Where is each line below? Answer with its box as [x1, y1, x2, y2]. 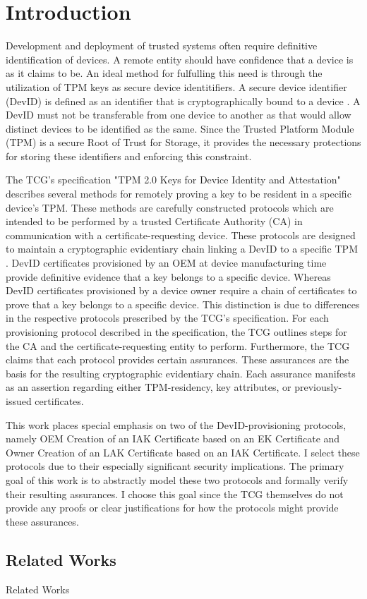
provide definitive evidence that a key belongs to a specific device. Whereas [6, 269, 331, 284]
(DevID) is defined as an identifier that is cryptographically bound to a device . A [6, 93, 361, 108]
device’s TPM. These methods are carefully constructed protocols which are [6, 200, 334, 214]
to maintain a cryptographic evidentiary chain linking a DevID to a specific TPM [6, 241, 358, 256]
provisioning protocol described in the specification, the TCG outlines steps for [6, 325, 347, 339]
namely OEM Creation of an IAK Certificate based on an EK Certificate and [6, 431, 340, 446]
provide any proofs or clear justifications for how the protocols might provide [6, 500, 339, 515]
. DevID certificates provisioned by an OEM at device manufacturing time [6, 255, 327, 270]
